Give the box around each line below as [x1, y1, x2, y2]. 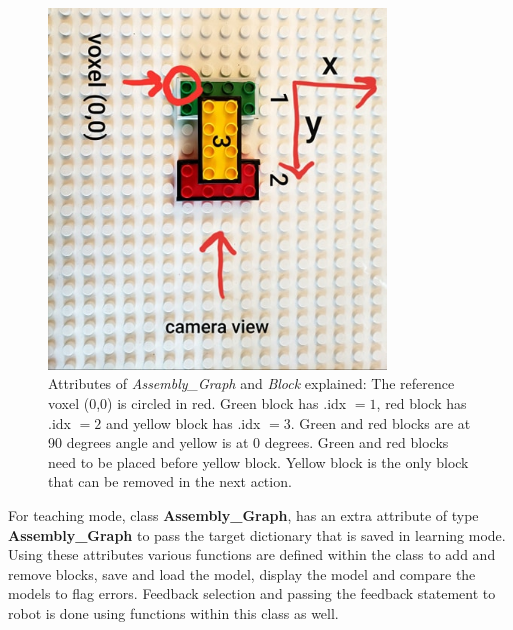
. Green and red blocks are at [290, 412, 471, 433]
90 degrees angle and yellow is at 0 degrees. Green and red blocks [48, 432, 449, 453]
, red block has [376, 392, 467, 413]
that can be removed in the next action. [48, 471, 292, 492]
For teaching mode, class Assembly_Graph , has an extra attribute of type [8, 504, 479, 525]
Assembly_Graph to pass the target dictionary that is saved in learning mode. [8, 524, 506, 545]
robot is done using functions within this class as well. [8, 602, 339, 623]
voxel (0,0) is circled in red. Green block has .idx [48, 392, 347, 413]
